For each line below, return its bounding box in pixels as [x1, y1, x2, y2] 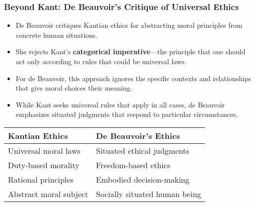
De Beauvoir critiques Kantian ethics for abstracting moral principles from [15, 20, 243, 30]
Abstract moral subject [8, 188, 88, 200]
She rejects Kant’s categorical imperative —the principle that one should [15, 46, 246, 57]
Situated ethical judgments [96, 144, 190, 156]
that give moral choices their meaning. [15, 83, 132, 93]
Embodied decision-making [96, 173, 190, 185]
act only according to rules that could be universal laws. [15, 56, 187, 66]
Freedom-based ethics [96, 159, 171, 171]
